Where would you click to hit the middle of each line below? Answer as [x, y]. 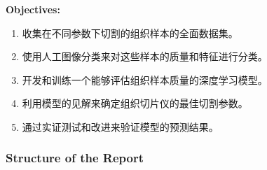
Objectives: [33, 9]
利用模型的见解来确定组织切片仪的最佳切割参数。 [135, 103]
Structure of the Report [75, 158]
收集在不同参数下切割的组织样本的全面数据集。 [130, 33]
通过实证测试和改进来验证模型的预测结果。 [120, 126]
